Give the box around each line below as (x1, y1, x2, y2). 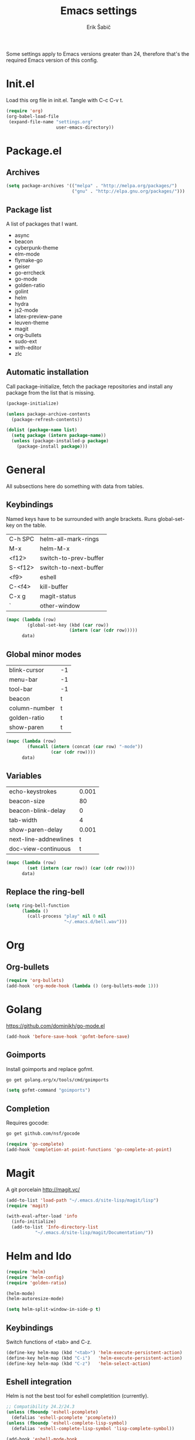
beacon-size (9, 797, 45, 805)
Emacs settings (60, 4, 137, 18)
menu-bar (9, 675, 38, 684)
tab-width (9, 816, 38, 825)
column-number (9, 704, 55, 712)
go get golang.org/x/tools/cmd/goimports (6, 1076, 109, 1083)
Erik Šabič (86, 23, 111, 31)
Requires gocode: (6, 1119, 49, 1126)
